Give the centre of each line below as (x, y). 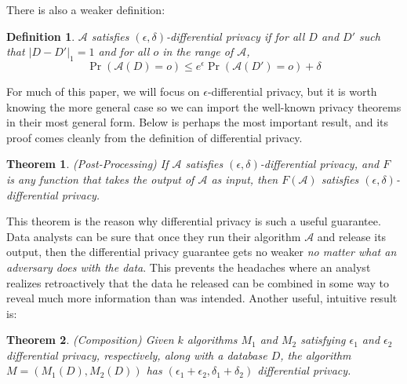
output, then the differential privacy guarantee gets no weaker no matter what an (202, 252)
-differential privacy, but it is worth (292, 91)
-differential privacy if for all (236, 36)
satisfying (323, 340)
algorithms (212, 340)
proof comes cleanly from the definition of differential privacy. (154, 137)
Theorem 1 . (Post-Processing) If (87, 164)
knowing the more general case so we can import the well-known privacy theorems (204, 106)
